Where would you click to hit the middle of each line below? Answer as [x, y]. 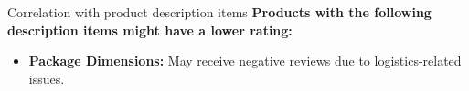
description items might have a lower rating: [150, 30]
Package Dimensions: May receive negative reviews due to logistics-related [245, 61]
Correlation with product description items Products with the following [219, 12]
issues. [47, 78]
